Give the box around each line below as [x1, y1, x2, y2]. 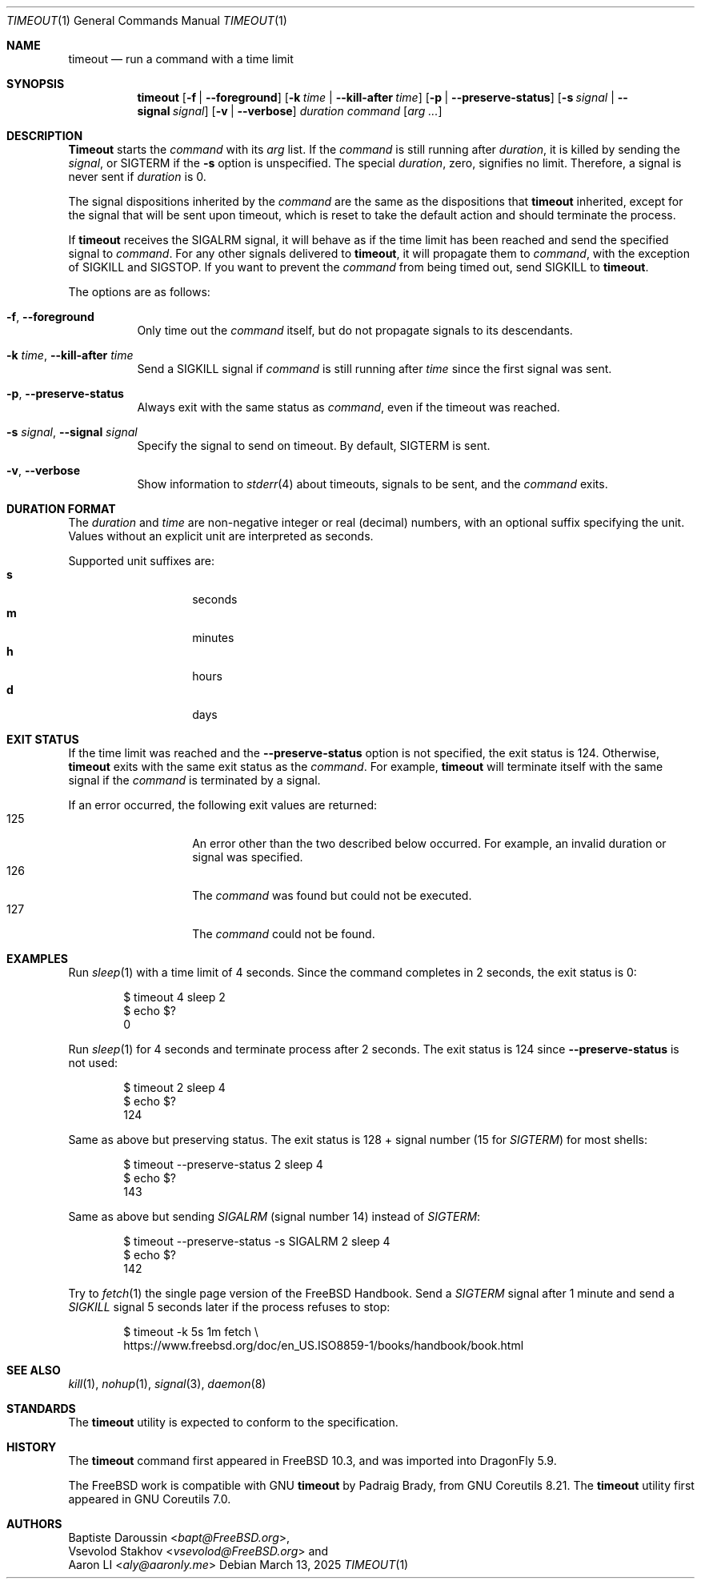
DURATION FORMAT [6, 502, 116, 516]
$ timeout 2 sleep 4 [123, 1081, 226, 1094]
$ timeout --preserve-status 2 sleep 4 [123, 1158, 323, 1171]
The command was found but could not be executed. [192, 889, 472, 902]
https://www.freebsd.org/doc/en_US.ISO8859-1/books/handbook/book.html [123, 1338, 524, 1352]
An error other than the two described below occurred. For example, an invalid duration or [192, 837, 667, 850]
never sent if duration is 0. [68, 170, 206, 183]
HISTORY [6, 1440, 57, 1454]
